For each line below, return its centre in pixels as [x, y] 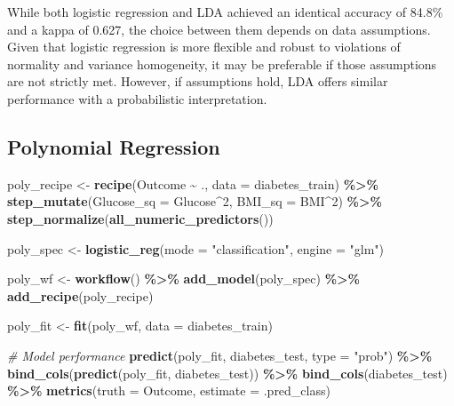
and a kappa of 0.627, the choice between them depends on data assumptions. [219, 29]
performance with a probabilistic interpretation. [137, 98]
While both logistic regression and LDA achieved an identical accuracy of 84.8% [225, 12]
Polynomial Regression [114, 146]
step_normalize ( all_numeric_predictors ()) [140, 218]
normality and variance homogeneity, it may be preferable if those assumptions [222, 64]
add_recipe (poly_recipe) [80, 295]
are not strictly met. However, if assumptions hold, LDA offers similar [198, 81]
